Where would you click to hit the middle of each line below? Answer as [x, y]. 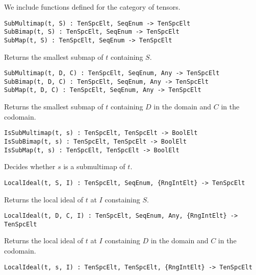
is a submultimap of [94, 166]
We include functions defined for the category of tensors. [92, 7]
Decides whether [30, 166]
